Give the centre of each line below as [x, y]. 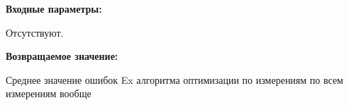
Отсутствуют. [35, 32]
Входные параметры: [54, 8]
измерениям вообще [49, 93]
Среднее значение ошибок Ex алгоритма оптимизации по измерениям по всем [174, 79]
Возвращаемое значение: [62, 56]
